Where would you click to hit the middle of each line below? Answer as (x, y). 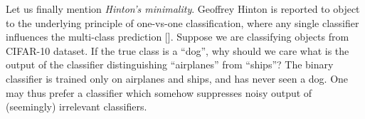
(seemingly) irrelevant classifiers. (76, 107)
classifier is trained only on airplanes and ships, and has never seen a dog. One (177, 78)
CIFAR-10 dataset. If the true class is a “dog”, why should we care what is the (178, 50)
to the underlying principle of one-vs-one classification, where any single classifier (182, 22)
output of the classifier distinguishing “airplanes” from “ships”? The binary (170, 64)
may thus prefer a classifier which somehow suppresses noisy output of (159, 92)
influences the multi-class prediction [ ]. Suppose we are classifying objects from (178, 37)
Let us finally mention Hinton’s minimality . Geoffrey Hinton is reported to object (183, 9)
